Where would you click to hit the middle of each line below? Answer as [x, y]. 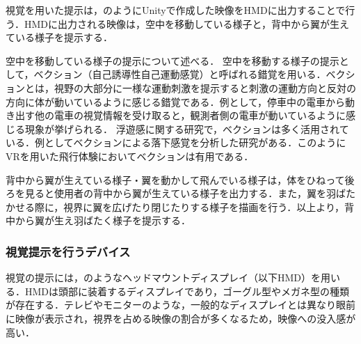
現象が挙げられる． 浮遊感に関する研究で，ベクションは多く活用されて [187, 128]
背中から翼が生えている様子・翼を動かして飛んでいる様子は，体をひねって [175, 179]
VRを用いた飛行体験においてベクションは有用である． [130, 156]
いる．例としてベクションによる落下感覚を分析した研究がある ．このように [176, 142]
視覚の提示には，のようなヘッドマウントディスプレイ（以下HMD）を [163, 277]
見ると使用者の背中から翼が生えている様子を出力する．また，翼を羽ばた [190, 193]
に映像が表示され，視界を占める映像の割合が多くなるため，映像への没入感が [181, 318]
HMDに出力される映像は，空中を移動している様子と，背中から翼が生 [182, 23]
